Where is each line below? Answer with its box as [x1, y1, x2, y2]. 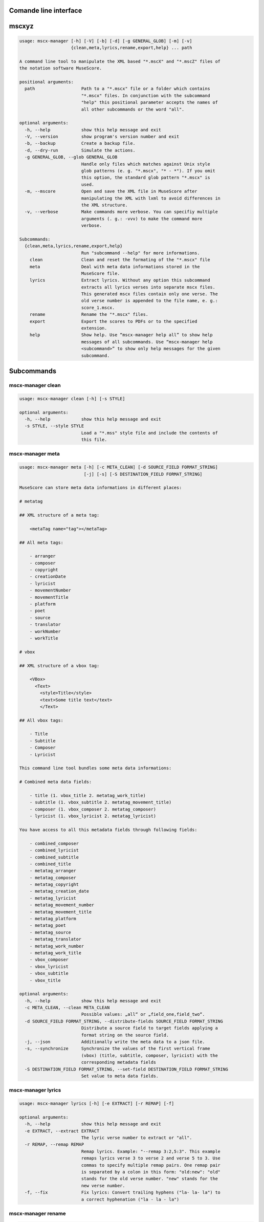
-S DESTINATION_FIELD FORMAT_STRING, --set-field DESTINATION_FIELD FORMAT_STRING [24, 1066, 228, 1072]
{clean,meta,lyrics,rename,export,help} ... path [71, 45, 193, 51]
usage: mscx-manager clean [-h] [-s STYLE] [19, 396, 126, 401]
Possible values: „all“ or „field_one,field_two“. [81, 1012, 205, 1017]
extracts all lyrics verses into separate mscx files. [81, 284, 216, 290]
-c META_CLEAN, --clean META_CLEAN [24, 1005, 110, 1010]
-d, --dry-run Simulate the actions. [24, 147, 135, 153]
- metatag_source [29, 929, 71, 935]
